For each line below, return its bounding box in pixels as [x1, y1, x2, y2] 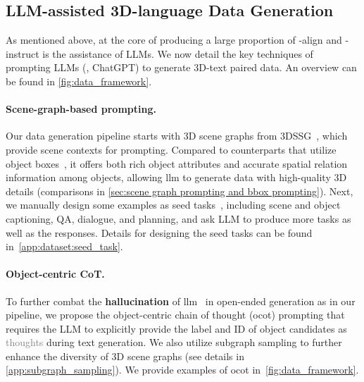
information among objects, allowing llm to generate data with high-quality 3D [6, 170, 347, 185]
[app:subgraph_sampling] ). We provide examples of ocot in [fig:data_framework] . [6, 362, 359, 377]
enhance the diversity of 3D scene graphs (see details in [6, 348, 244, 363]
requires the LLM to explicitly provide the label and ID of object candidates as [6, 321, 347, 335]
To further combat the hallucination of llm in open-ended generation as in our [6, 293, 356, 308]
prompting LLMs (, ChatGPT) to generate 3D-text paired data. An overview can [6, 60, 357, 75]
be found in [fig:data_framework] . [6, 73, 152, 88]
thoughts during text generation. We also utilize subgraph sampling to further [6, 335, 342, 350]
